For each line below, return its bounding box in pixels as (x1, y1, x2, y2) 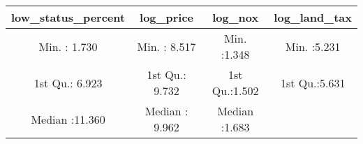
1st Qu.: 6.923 (34, 74, 103, 91)
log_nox (212, 9, 259, 25)
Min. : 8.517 (137, 38, 196, 55)
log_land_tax (274, 9, 352, 25)
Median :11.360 (31, 110, 105, 127)
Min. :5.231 (285, 38, 341, 55)
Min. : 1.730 (38, 38, 98, 55)
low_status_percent (11, 9, 126, 25)
